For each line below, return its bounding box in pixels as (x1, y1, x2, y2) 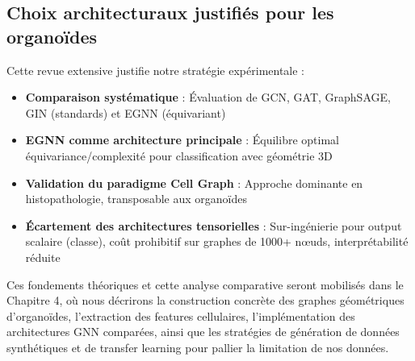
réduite (25, 248, 61, 265)
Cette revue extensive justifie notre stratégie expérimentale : (6, 61, 305, 78)
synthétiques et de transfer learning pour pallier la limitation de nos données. (6, 338, 389, 355)
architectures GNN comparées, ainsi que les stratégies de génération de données (6, 323, 400, 340)
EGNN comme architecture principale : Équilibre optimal (25, 131, 339, 148)
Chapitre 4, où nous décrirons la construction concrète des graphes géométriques (6, 292, 405, 309)
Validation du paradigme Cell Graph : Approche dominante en (25, 174, 363, 191)
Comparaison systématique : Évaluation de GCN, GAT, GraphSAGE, (25, 89, 391, 106)
